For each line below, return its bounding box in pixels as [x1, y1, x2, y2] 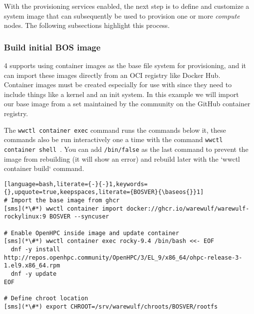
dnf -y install [11, 245, 60, 253]
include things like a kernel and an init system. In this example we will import [4, 89, 239, 99]
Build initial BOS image [4, 41, 101, 53]
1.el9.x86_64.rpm [4, 262, 60, 269]
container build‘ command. [4, 163, 84, 173]
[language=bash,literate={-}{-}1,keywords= [4, 180, 148, 188]
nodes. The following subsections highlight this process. [4, 20, 170, 30]
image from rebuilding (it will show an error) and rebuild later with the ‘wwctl [4, 153, 240, 164]
